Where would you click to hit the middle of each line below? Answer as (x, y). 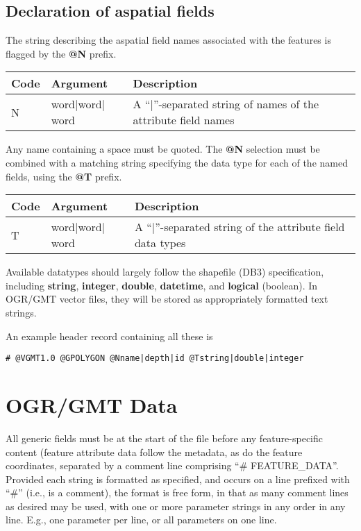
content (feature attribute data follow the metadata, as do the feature (154, 452)
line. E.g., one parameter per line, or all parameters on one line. (141, 520)
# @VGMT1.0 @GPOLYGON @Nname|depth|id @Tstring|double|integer (155, 359)
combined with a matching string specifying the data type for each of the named (177, 162)
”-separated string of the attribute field (250, 227)
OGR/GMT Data (92, 404)
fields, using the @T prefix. (64, 176)
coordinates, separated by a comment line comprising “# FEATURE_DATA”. (172, 465)
